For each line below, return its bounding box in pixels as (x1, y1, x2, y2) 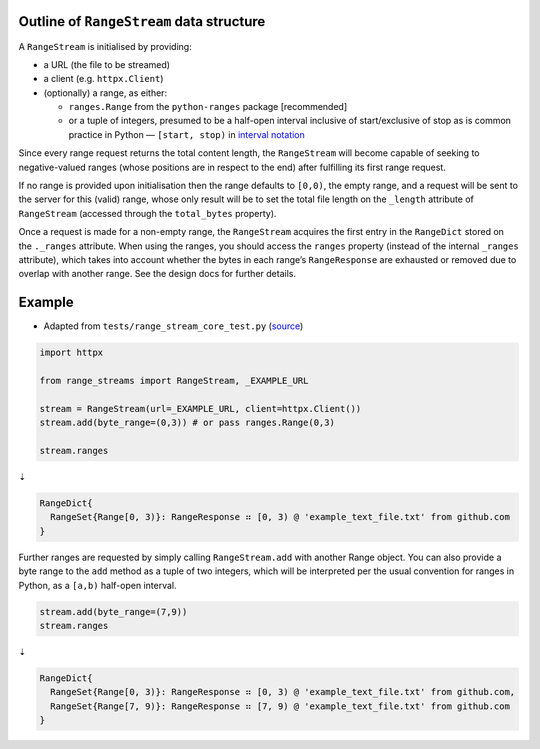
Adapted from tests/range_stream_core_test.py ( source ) (43, 320, 304, 332)
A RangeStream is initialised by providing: (18, 40, 192, 52)
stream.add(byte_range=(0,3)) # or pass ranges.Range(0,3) (39, 417, 335, 429)
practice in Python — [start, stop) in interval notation (68, 128, 305, 140)
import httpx (39, 347, 104, 359)
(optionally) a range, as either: (43, 86, 168, 99)
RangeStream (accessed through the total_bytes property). (18, 207, 277, 219)
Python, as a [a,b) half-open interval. (18, 579, 177, 591)
